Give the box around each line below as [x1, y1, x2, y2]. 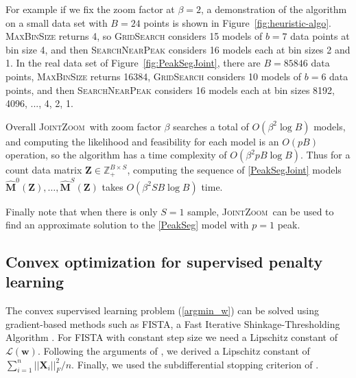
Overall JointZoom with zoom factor [5, 119, 161, 133]
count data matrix [5, 163, 82, 177]
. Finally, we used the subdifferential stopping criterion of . [71, 357, 319, 371]
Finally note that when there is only [5, 204, 158, 218]
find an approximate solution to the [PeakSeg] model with [5, 217, 249, 232]
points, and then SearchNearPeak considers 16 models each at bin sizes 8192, [5, 82, 335, 97]
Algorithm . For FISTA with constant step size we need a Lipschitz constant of [5, 330, 338, 344]
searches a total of [173, 119, 249, 133]
